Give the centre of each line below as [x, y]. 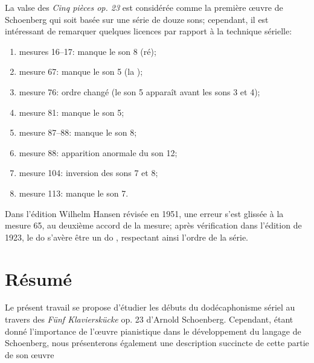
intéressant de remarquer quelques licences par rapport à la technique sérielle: [149, 31]
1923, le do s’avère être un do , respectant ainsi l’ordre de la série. [127, 237]
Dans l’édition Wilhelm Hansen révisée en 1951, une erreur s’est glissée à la [144, 213]
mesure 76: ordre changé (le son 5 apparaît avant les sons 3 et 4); [139, 91]
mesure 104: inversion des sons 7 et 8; [88, 173]
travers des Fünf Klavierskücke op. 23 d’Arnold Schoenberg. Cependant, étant [149, 319]
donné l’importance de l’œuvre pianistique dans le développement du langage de [153, 331]
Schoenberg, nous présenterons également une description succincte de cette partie [157, 343]
